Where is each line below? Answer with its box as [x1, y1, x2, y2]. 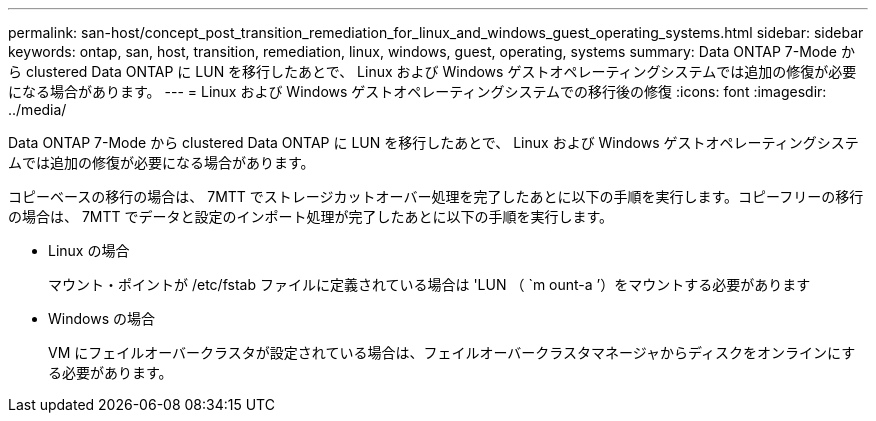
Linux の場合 [48, 242, 130, 259]
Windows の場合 [48, 310, 155, 327]
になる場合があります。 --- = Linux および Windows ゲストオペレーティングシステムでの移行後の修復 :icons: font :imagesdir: [8, 83, 827, 100]
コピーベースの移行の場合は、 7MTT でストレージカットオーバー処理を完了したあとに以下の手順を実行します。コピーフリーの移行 [8, 188, 864, 205]
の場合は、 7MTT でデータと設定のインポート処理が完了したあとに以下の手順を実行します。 [8, 208, 614, 225]
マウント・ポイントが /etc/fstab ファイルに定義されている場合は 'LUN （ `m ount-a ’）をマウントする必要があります [48, 276, 811, 293]
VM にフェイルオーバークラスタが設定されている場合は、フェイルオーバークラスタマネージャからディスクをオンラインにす [48, 344, 856, 361]
